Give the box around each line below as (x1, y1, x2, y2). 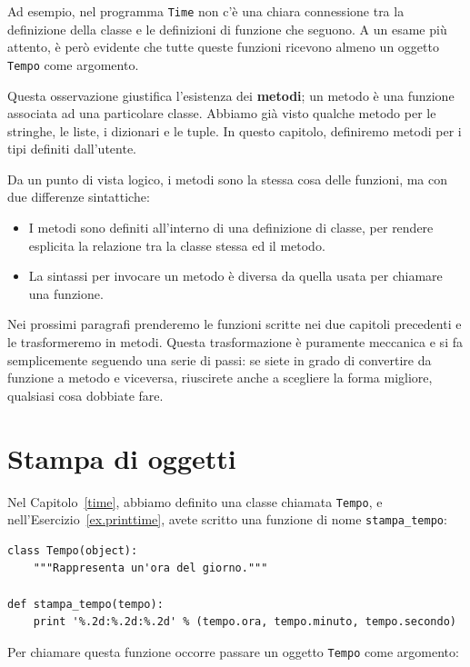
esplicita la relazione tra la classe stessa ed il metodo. (28, 235, 325, 254)
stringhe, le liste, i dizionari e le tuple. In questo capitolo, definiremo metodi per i (7, 121, 462, 140)
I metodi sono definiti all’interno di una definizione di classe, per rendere (28, 218, 434, 237)
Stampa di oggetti (7, 439, 236, 476)
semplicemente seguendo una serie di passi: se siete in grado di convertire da (7, 350, 432, 369)
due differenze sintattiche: (7, 187, 150, 206)
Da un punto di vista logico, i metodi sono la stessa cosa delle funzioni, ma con (7, 169, 448, 188)
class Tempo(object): (7, 543, 138, 557)
